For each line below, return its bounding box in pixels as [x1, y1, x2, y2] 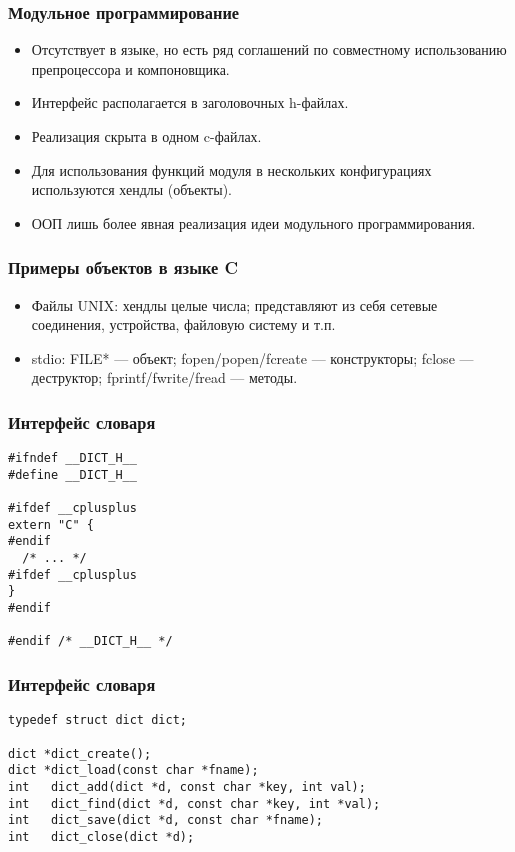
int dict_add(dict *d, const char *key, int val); [8, 779, 366, 794]
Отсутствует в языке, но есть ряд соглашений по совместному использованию [31, 39, 507, 60]
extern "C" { [8, 517, 94, 532]
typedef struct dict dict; [8, 713, 187, 728]
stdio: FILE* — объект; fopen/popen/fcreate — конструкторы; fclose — [31, 347, 474, 368]
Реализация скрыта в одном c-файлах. [31, 126, 262, 146]
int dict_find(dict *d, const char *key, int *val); [8, 796, 381, 811]
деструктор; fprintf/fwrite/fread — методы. [31, 367, 298, 388]
